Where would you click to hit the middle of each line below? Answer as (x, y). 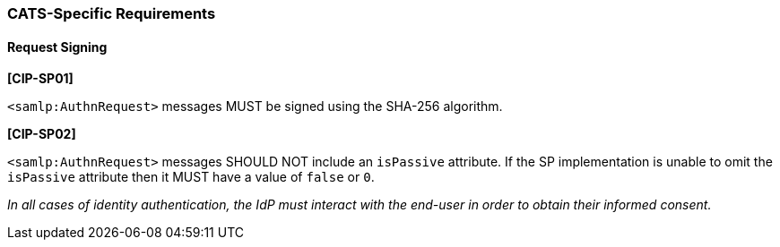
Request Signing (57, 47)
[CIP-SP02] (42, 134)
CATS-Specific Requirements (112, 13)
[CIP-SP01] (40, 79)
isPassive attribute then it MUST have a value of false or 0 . (191, 177)
